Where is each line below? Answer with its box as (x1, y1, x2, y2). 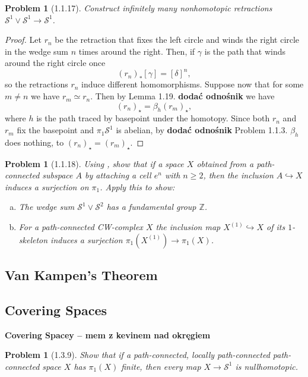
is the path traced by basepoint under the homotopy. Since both (36, 112, 270, 124)
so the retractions (5, 78, 68, 90)
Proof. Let (5, 33, 42, 46)
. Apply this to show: (100, 180, 175, 193)
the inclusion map (155, 221, 221, 233)
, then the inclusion (203, 169, 274, 181)
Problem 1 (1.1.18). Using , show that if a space (5, 157, 184, 169)
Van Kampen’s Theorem (5, 266, 158, 284)
